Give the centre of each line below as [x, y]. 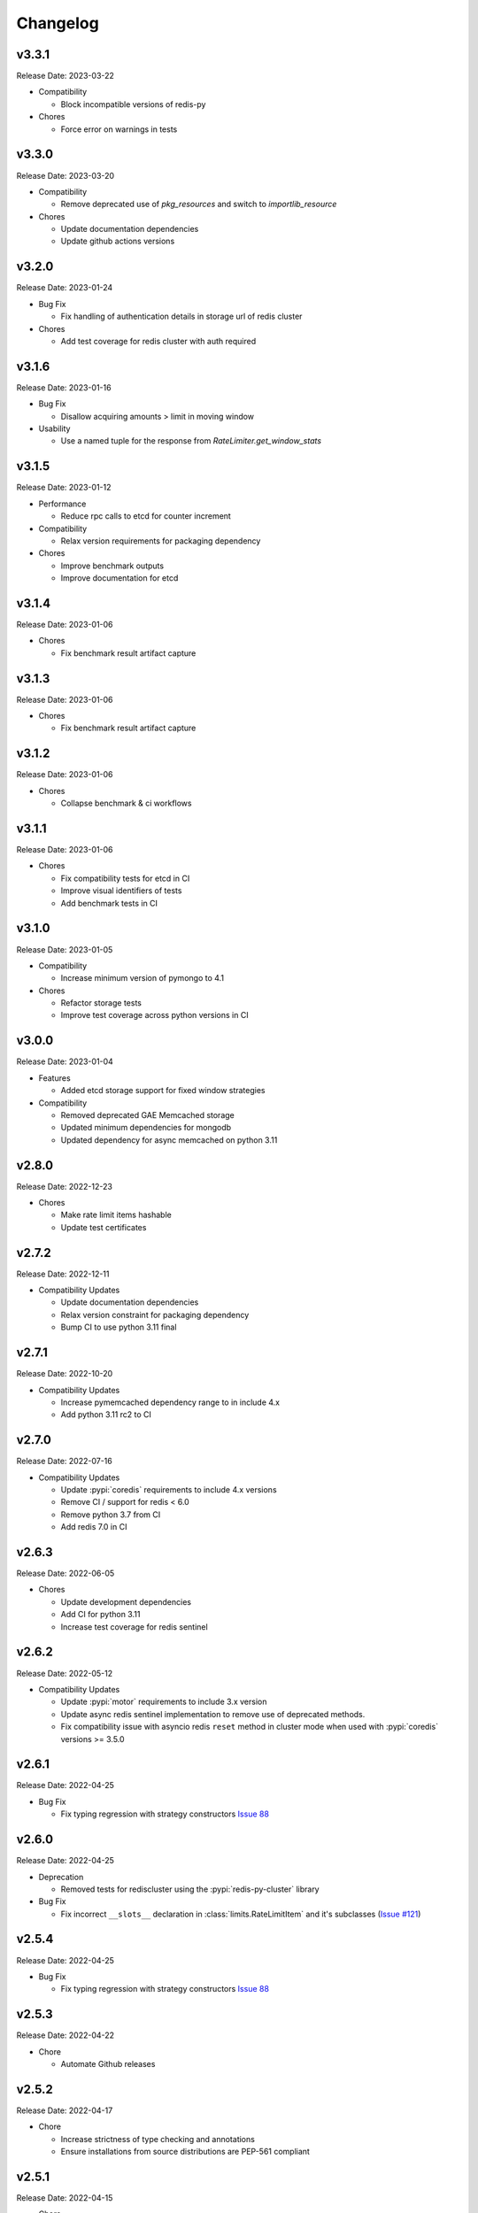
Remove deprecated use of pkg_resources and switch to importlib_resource [199, 204]
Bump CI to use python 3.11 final [119, 1327]
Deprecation [61, 1877]
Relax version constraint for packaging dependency [155, 1315]
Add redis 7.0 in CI [94, 1527]
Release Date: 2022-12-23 [64, 1186]
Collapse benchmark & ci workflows [126, 803]
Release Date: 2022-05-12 [65, 1673]
